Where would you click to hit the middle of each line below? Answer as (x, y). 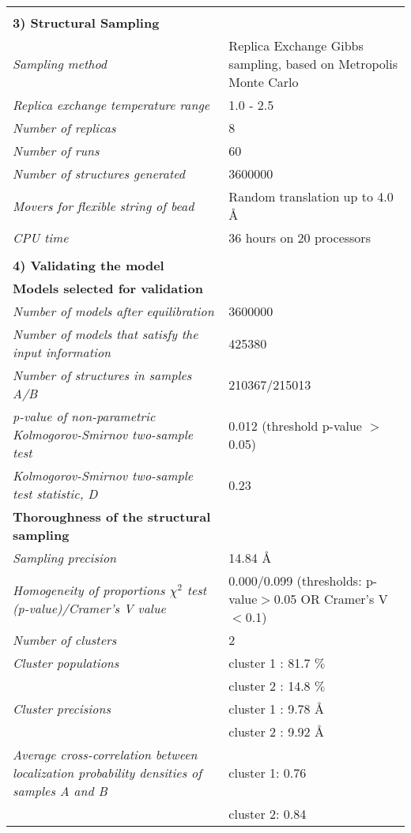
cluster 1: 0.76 (268, 773)
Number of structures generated (99, 173)
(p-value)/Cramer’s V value (89, 608)
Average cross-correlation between (105, 754)
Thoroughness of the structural (112, 516)
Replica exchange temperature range (111, 105)
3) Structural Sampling (86, 23)
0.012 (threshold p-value (295, 425)
